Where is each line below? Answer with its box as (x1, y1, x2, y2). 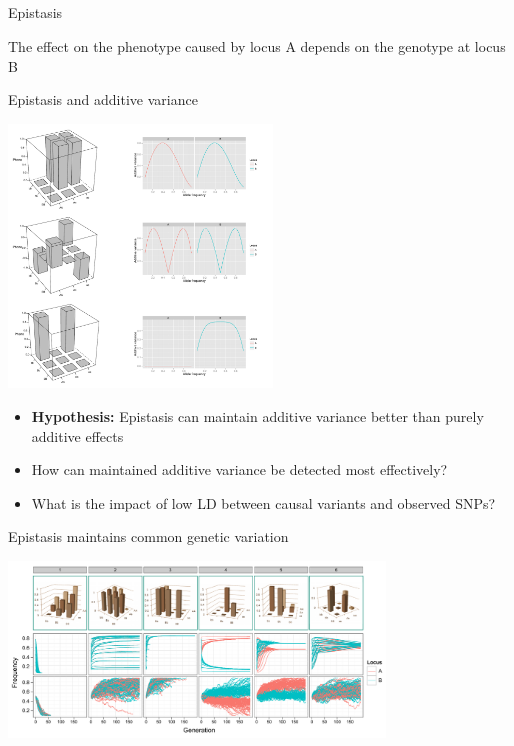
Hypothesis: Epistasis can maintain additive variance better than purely (31, 405, 484, 426)
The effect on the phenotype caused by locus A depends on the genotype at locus (8, 35, 506, 56)
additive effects (31, 425, 124, 446)
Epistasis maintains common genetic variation (8, 526, 289, 547)
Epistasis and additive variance (8, 89, 198, 110)
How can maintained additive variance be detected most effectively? (31, 459, 448, 480)
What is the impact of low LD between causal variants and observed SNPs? (31, 492, 496, 513)
